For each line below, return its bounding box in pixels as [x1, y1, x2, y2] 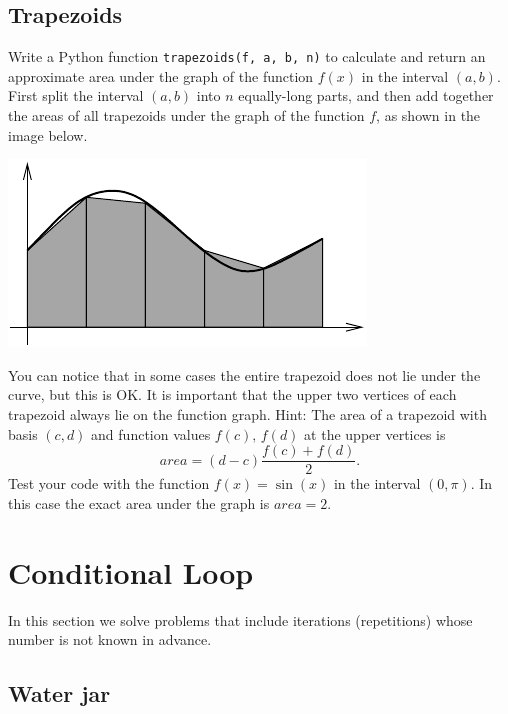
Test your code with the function [8, 473, 210, 494]
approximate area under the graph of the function [8, 65, 314, 86]
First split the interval [8, 85, 144, 106]
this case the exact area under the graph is [8, 492, 270, 513]
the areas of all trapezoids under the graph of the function [8, 105, 365, 126]
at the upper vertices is [304, 423, 446, 444]
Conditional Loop [8, 551, 254, 592]
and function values [91, 423, 211, 444]
